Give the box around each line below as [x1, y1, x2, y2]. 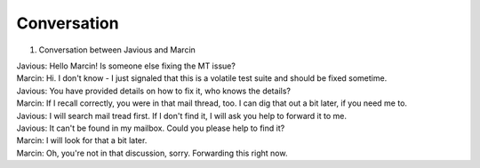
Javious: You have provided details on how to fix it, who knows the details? [16, 85, 291, 96]
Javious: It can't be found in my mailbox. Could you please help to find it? [16, 123, 285, 133]
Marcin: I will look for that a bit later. [16, 135, 148, 146]
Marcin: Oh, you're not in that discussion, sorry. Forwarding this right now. [16, 148, 288, 158]
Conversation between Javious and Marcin [38, 44, 196, 55]
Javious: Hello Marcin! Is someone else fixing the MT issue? [16, 60, 236, 71]
